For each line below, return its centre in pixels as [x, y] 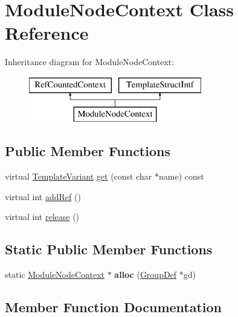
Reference [47, 33]
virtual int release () [42, 217]
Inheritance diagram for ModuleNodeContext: [90, 62]
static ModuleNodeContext [55, 275]
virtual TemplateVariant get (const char [79, 176]
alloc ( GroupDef [146, 275]
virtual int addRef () [43, 196]
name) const [181, 176]
